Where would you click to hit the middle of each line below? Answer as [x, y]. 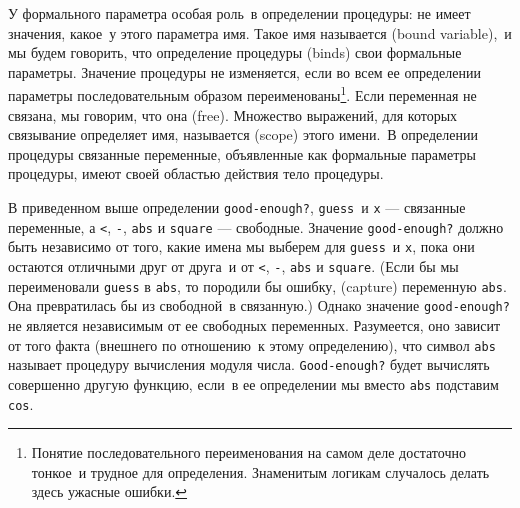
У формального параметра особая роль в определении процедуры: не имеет [239, 13]
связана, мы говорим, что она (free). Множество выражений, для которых [233, 114]
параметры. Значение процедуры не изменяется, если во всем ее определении [244, 71]
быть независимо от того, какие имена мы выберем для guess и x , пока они [241, 246]
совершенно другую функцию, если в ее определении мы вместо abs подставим [253, 383]
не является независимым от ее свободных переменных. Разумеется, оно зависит [254, 324]
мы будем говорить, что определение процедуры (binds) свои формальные [235, 52]
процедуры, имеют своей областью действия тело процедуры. [196, 173]
